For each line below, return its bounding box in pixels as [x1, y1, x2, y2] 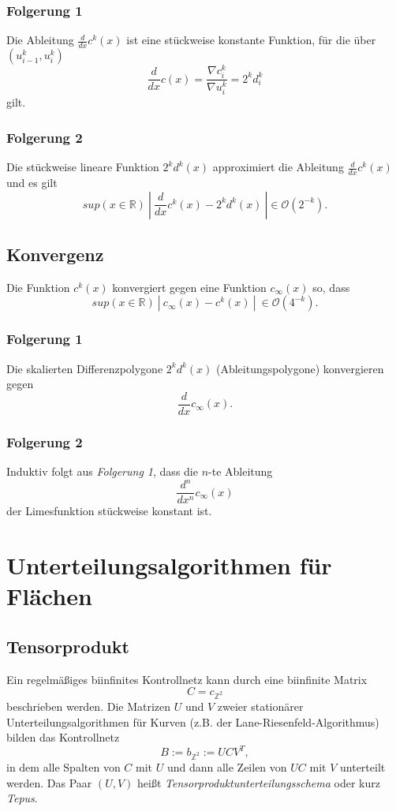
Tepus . [6, 790, 38, 806]
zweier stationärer [217, 697, 304, 714]
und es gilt [6, 174, 58, 191]
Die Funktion [6, 278, 70, 295]
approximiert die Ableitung [212, 159, 344, 175]
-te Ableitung [208, 463, 273, 480]
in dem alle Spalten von [6, 759, 121, 775]
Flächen [6, 580, 92, 612]
